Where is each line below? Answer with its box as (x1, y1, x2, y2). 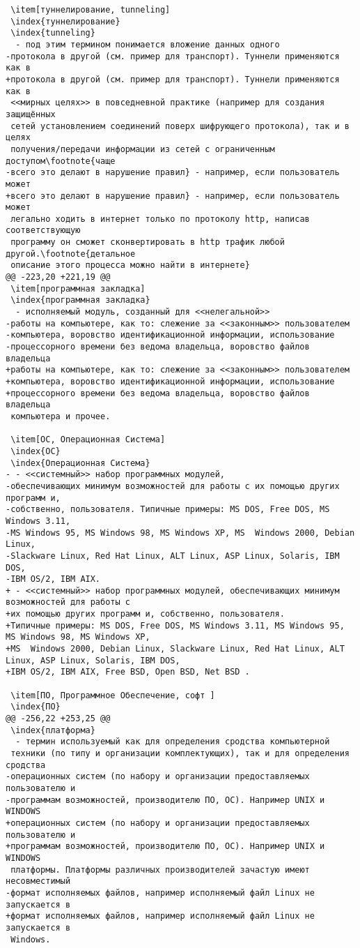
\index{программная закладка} (10, 295, 150, 306)
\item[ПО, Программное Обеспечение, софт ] (10, 690, 215, 700)
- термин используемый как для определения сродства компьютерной (15, 737, 330, 747)
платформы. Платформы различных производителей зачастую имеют (10, 864, 310, 875)
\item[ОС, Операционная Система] (10, 435, 166, 445)
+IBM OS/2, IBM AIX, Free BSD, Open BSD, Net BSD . (6, 667, 250, 677)
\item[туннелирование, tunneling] (10, 5, 171, 15)
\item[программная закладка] (10, 283, 146, 294)
